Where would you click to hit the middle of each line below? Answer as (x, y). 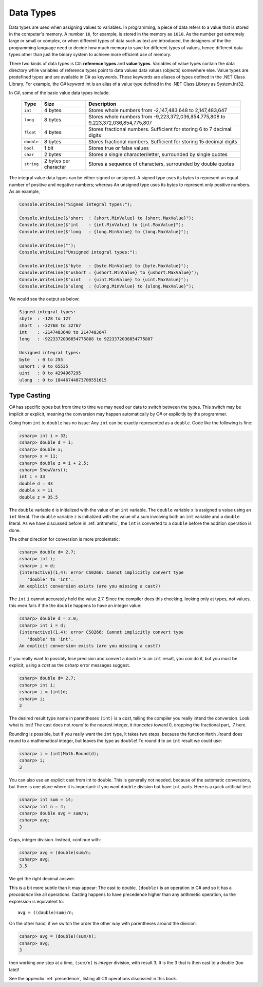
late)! (14, 969)
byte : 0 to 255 (41, 360)
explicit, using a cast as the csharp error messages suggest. (70, 665)
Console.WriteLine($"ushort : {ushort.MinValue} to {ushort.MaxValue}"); (109, 273)
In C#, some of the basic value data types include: (59, 93)
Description (102, 104)
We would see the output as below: (44, 299)
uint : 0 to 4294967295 (50, 373)
